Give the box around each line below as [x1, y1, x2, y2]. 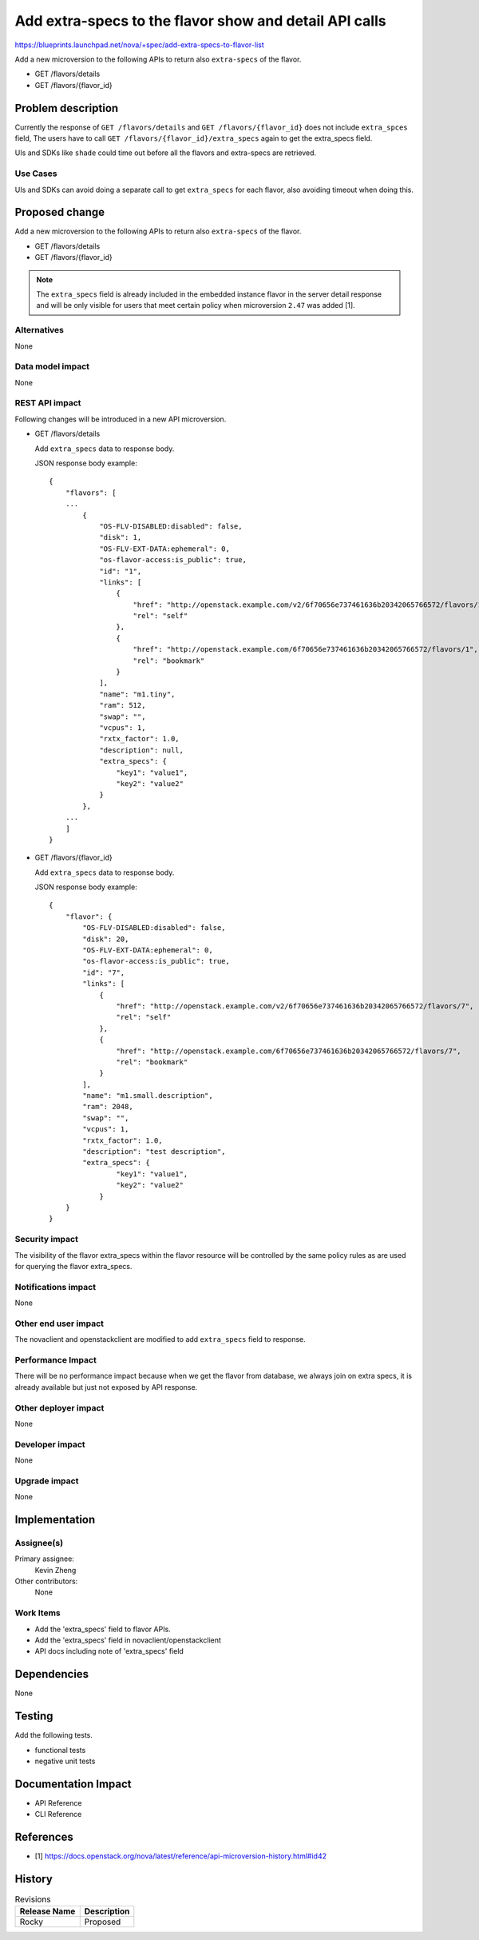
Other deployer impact [14, 1402, 105, 1413]
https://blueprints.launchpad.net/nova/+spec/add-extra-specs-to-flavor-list [14, 40, 264, 50]
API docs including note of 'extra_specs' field [34, 1647, 184, 1656]
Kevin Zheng [34, 1565, 77, 1575]
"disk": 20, [82, 934, 129, 944]
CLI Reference [34, 1810, 82, 1819]
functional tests [34, 1745, 86, 1754]
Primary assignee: [14, 1554, 75, 1563]
